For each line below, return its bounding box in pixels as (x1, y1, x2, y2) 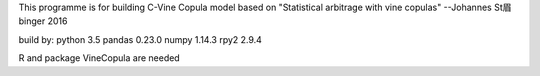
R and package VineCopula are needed (18, 52, 180, 64)
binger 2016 (18, 15, 68, 27)
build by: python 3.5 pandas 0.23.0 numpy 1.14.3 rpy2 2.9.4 (18, 33, 262, 45)
